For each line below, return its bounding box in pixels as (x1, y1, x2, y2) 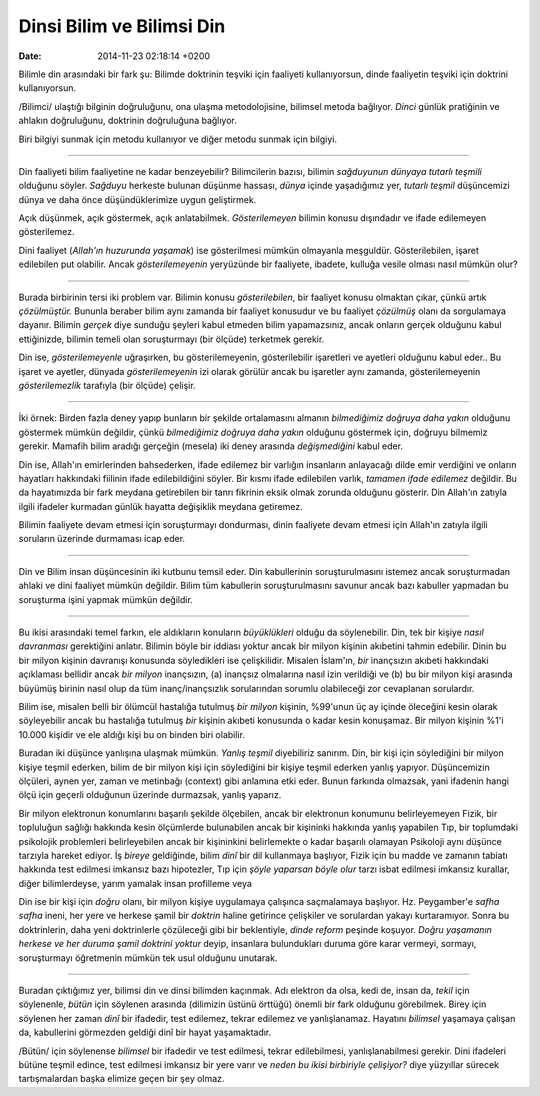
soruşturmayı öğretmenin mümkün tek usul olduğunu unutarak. (18, 951, 278, 964)
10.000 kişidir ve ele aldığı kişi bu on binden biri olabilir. (18, 728, 245, 740)
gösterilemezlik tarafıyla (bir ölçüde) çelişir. (18, 379, 196, 391)
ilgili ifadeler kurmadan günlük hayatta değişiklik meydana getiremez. (18, 500, 304, 512)
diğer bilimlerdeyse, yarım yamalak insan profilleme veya (18, 877, 252, 889)
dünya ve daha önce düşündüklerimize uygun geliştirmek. (18, 193, 257, 205)
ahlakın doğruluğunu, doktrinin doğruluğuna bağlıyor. (18, 115, 237, 127)
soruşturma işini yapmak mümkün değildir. (18, 593, 194, 605)
